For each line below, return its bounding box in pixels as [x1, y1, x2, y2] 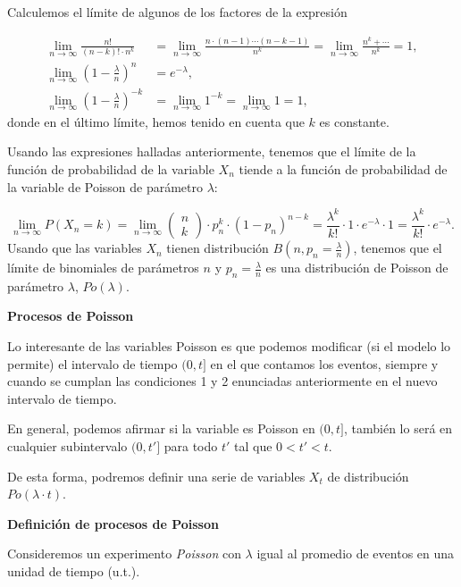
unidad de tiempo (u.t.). [7, 562, 140, 581]
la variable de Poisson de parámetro [7, 177, 204, 196]
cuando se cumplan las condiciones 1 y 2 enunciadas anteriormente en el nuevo [7, 372, 438, 390]
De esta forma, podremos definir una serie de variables [7, 466, 306, 485]
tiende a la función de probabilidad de [239, 159, 448, 178]
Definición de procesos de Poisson [7, 514, 219, 532]
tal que [234, 437, 272, 456]
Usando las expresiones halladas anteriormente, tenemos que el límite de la [7, 142, 416, 161]
